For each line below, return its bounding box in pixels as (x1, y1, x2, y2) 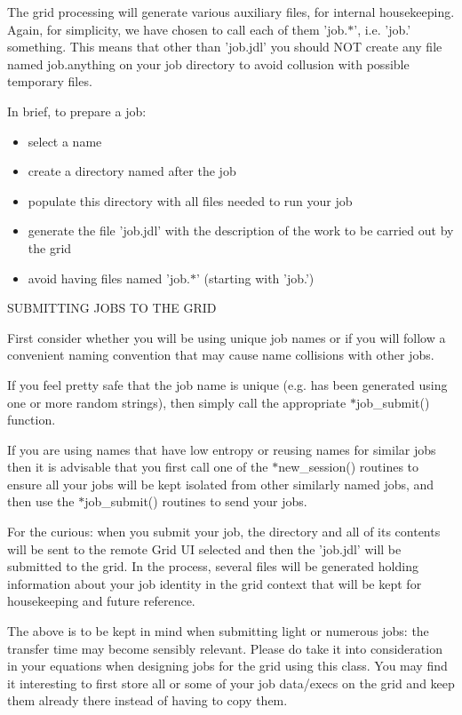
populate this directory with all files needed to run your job (28, 191, 353, 210)
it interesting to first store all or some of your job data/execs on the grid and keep (7, 673, 455, 692)
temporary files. (7, 72, 92, 91)
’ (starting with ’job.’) (195, 268, 315, 287)
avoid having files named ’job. (28, 268, 190, 287)
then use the (7, 492, 75, 511)
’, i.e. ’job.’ (354, 20, 411, 38)
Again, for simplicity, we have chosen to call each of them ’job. (7, 20, 348, 38)
